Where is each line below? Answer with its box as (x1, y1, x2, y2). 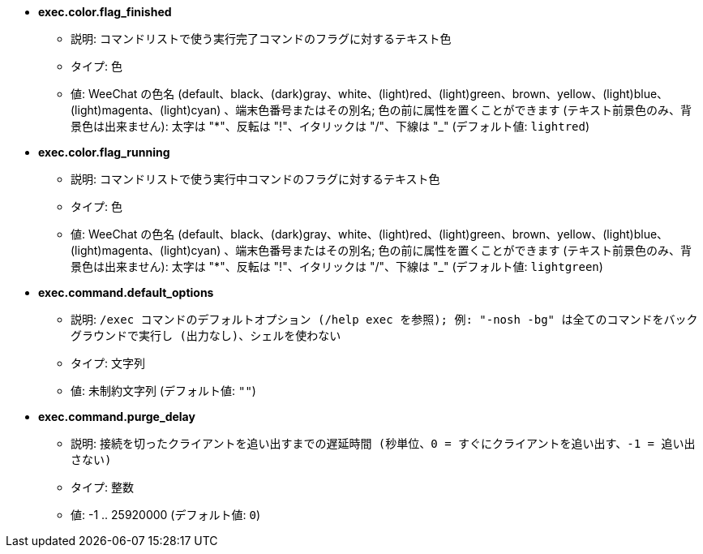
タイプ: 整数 (71, 480, 134, 494)
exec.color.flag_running (38, 145, 170, 159)
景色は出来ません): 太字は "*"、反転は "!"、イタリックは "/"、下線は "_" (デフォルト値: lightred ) (71, 119, 590, 133)
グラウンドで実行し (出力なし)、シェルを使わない (71, 329, 341, 342)
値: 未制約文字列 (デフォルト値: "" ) (71, 384, 256, 397)
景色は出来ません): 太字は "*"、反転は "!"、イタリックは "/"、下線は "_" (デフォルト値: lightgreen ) (71, 260, 603, 273)
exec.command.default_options (38, 286, 214, 299)
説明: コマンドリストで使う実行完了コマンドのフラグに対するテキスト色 (71, 32, 452, 45)
